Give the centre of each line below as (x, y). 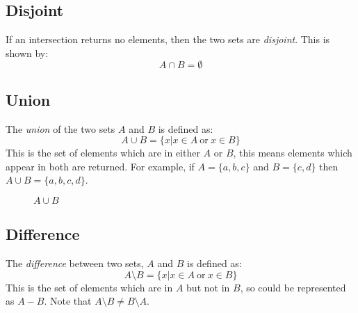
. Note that (68, 301)
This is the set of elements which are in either (103, 153)
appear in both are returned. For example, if (100, 166)
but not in (208, 287)
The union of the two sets (60, 128)
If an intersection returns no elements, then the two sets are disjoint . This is (168, 39)
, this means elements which (293, 153)
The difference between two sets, (75, 263)
